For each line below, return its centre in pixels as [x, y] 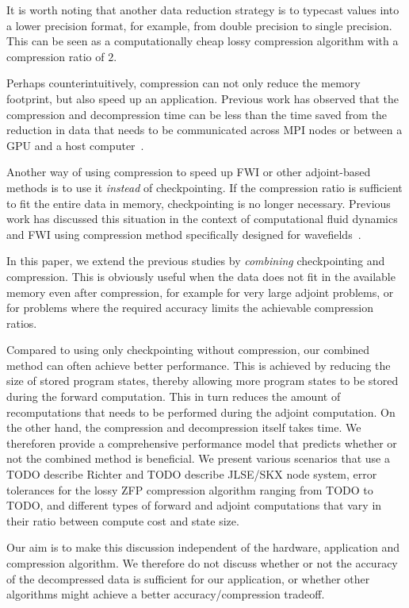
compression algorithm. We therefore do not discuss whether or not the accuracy [202, 563]
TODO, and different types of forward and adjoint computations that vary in [194, 505]
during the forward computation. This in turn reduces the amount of [174, 396]
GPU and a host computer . [75, 145]
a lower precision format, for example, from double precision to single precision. [199, 25]
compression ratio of [55, 56]
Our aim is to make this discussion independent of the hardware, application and [203, 547]
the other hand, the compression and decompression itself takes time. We [184, 427]
